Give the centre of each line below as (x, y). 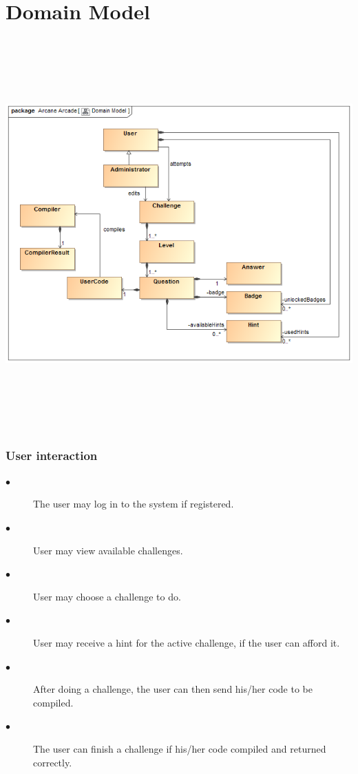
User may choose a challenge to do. (107, 596)
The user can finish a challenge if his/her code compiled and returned (180, 748)
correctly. (53, 762)
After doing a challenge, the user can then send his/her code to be (173, 689)
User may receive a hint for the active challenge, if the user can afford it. (187, 643)
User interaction (52, 455)
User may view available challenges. (108, 550)
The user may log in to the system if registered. (134, 504)
